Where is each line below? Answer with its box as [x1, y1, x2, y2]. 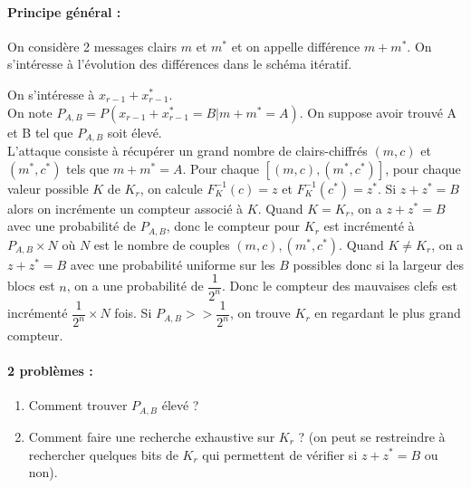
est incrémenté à [323, 216, 415, 235]
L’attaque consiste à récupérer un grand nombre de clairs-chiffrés [7, 141, 368, 160]
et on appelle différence [231, 36, 360, 55]
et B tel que [7, 122, 73, 141]
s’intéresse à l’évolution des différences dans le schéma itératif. [7, 54, 352, 73]
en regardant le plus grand [314, 303, 461, 322]
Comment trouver [28, 396, 128, 415]
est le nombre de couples [93, 234, 230, 254]
